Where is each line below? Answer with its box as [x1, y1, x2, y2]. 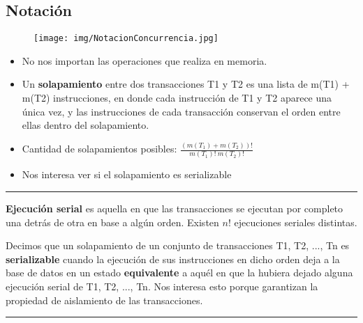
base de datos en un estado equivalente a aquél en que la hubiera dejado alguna [6, 265, 353, 280]
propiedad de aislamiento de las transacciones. [6, 292, 203, 307]
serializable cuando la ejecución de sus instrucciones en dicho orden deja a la [6, 251, 340, 266]
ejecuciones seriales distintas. [234, 214, 357, 229]
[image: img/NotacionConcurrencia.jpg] [34, 33, 218, 44]
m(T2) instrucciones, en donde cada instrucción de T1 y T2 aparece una [22, 90, 332, 105]
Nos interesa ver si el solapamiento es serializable [22, 167, 232, 182]
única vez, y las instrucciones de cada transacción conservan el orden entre [22, 104, 341, 118]
